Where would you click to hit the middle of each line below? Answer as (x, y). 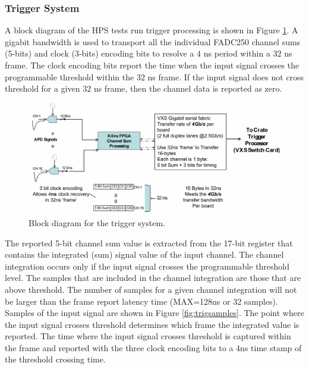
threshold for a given (42, 88)
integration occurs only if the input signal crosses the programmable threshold (147, 266)
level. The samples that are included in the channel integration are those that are (153, 278)
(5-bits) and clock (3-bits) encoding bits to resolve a (100, 53)
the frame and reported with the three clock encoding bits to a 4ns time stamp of (153, 347)
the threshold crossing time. (55, 359)
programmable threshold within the (70, 76)
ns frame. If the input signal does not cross (226, 76)
